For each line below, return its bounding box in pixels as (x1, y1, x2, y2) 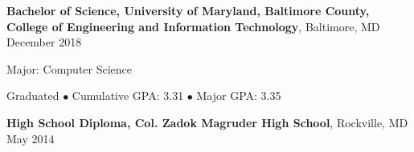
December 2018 (6, 34, 82, 50)
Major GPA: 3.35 (196, 87, 281, 104)
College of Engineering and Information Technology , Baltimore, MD (6, 18, 380, 34)
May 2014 (6, 130, 55, 146)
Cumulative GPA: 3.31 (72, 87, 184, 104)
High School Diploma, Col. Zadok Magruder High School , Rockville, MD (6, 114, 408, 130)
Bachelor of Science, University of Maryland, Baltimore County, (6, 2, 370, 18)
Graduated (6, 87, 59, 104)
